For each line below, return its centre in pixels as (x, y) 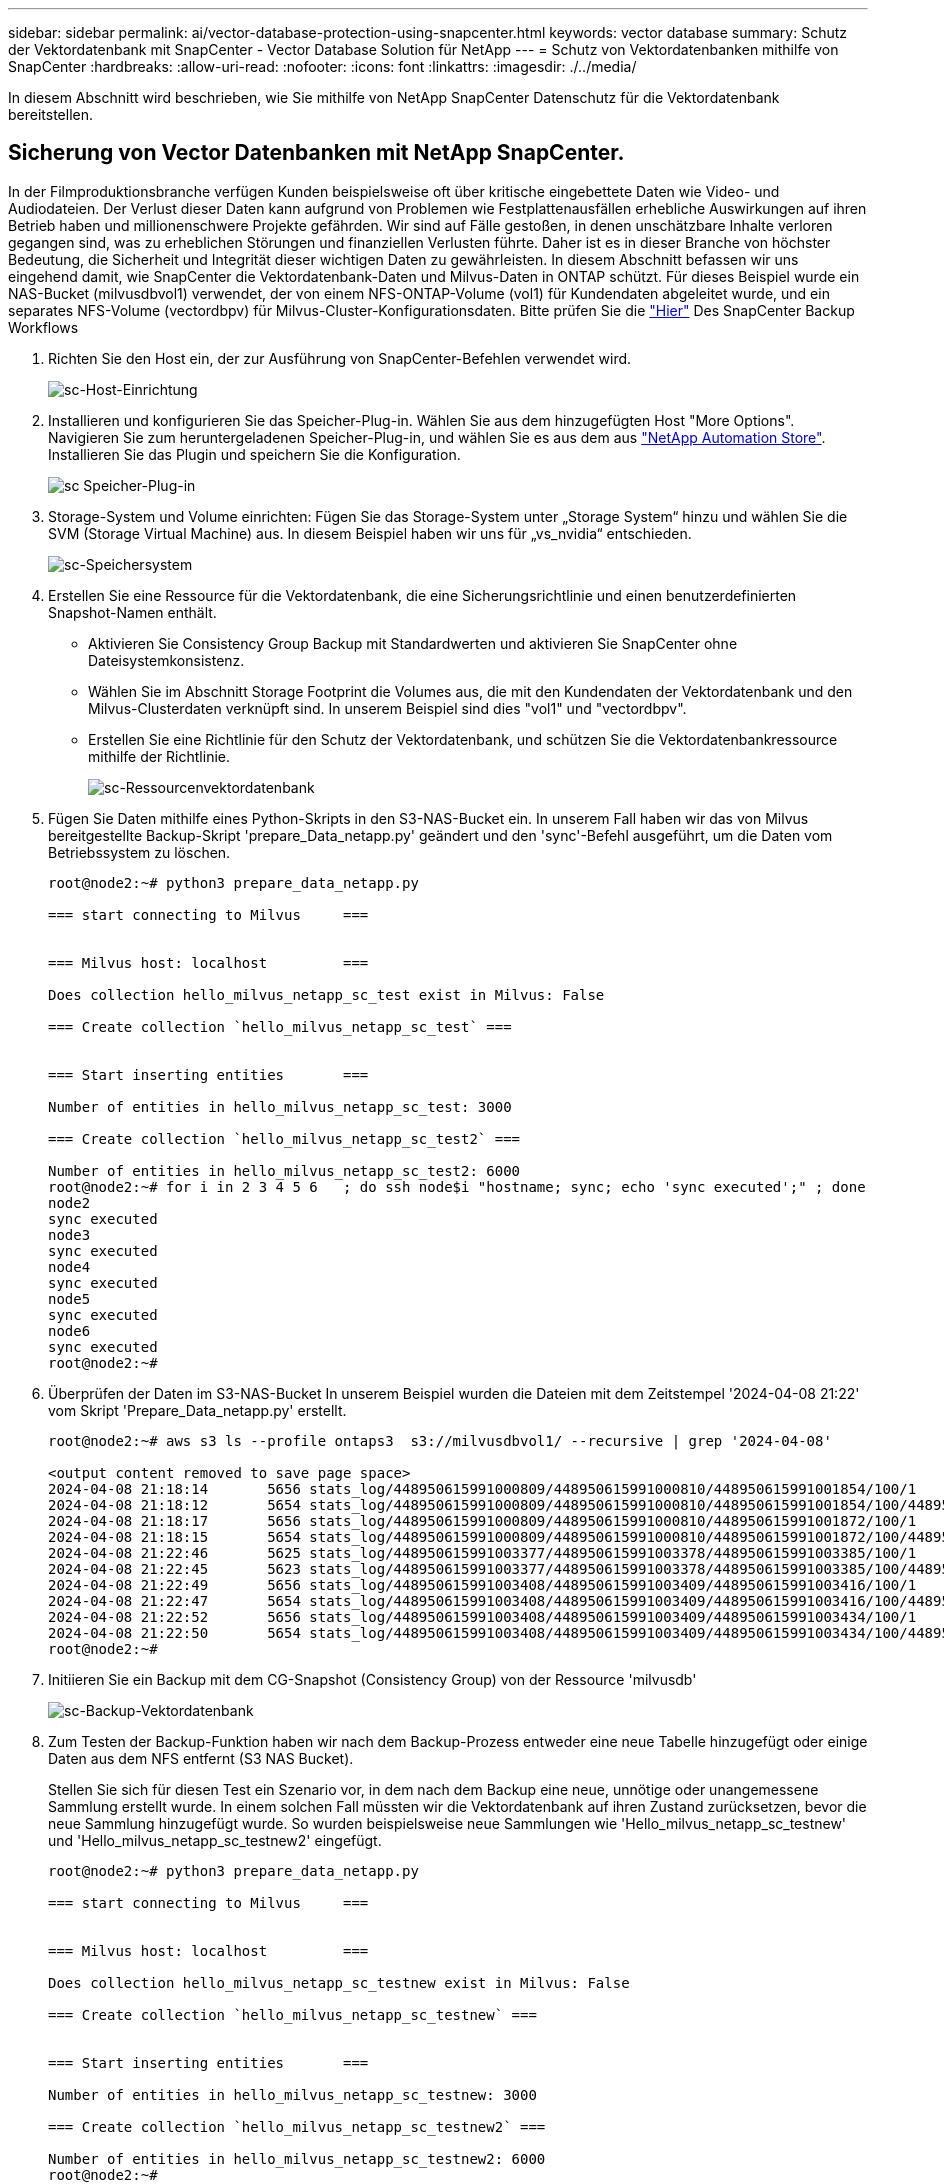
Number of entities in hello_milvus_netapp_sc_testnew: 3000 (292, 2094)
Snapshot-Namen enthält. (132, 612)
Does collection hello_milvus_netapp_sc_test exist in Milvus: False (326, 994)
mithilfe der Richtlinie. (159, 756)
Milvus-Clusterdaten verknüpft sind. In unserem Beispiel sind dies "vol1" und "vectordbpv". (387, 708)
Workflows (43, 327)
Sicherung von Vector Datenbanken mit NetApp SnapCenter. (316, 153)
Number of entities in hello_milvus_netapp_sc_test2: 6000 (284, 1170)
